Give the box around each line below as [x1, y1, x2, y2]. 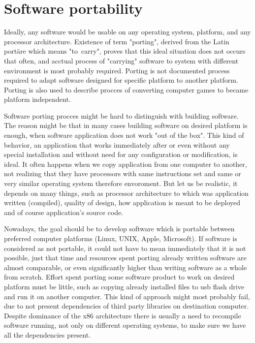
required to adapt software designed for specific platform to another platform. [4, 75, 238, 85]
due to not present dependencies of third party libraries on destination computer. [4, 301, 249, 311]
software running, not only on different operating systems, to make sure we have [4, 320, 246, 330]
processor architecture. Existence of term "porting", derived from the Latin [4, 36, 229, 46]
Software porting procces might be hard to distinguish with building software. [4, 110, 239, 121]
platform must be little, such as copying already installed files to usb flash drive [4, 281, 244, 291]
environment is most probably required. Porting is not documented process [4, 65, 230, 75]
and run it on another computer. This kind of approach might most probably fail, [4, 291, 250, 301]
